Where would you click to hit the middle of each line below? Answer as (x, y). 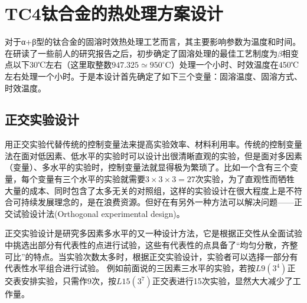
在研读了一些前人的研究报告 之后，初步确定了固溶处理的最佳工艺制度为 (141, 53)
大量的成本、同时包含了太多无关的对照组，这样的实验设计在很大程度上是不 (149, 190)
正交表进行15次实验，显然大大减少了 (222, 281)
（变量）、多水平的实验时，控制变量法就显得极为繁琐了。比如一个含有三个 (147, 167)
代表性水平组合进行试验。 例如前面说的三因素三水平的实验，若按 (130, 268)
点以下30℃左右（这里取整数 (58, 65)
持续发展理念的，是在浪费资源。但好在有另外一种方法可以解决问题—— (157, 202)
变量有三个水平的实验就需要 (91, 179)
